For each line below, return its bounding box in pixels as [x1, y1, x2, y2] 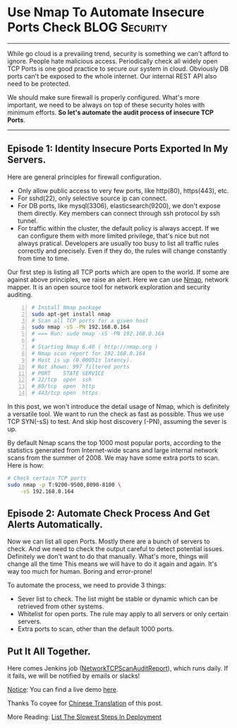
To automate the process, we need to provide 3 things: [7, 581, 166, 589]
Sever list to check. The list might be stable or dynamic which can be [17, 595, 219, 603]
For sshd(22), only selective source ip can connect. [17, 194, 167, 202]
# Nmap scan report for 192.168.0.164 [31, 349, 146, 357]
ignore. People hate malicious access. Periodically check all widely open [7, 57, 218, 65]
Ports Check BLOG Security [7, 19, 168, 35]
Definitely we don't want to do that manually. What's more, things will [7, 553, 209, 561]
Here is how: [7, 461, 44, 469]
